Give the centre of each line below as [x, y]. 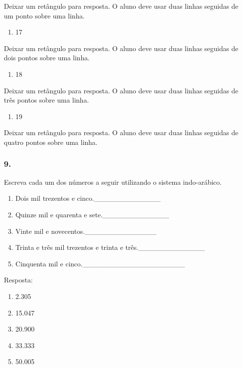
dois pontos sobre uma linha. [47, 58]
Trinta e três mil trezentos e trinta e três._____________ [110, 247]
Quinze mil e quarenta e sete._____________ [92, 214]
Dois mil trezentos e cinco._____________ [88, 198]
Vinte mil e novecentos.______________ [86, 231]
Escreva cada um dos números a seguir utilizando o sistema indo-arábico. [113, 182]
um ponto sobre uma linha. [44, 15]
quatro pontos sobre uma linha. [51, 142]
